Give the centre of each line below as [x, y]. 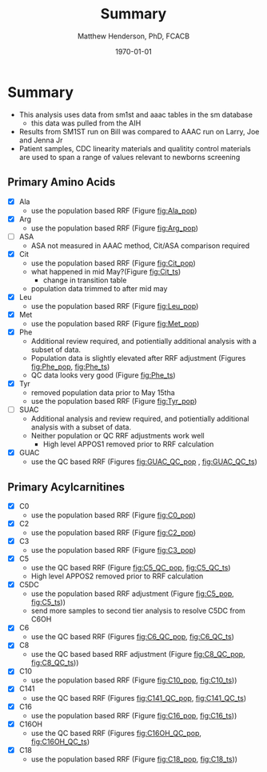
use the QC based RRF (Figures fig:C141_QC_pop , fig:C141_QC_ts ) [139, 698]
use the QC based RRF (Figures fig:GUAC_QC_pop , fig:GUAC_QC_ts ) [144, 462]
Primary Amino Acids [62, 182]
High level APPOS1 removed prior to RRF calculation [128, 444]
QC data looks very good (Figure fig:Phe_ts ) [104, 375]
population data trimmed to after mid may [99, 288]
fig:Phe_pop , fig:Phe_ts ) [70, 366]
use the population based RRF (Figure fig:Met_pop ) [115, 323]
